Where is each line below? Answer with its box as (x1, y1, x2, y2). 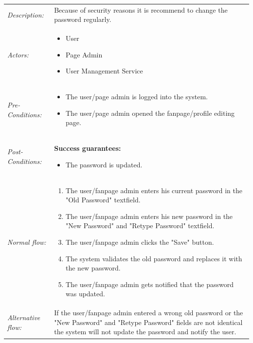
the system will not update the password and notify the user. (54, 326, 236, 337)
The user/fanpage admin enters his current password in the (65, 185, 243, 195)
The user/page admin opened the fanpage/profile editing (65, 108, 235, 118)
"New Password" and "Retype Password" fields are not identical (54, 317, 243, 327)
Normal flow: (7, 237, 46, 247)
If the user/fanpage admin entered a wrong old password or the (54, 307, 243, 318)
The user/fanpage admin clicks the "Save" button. (65, 237, 214, 247)
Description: (7, 9, 44, 19)
